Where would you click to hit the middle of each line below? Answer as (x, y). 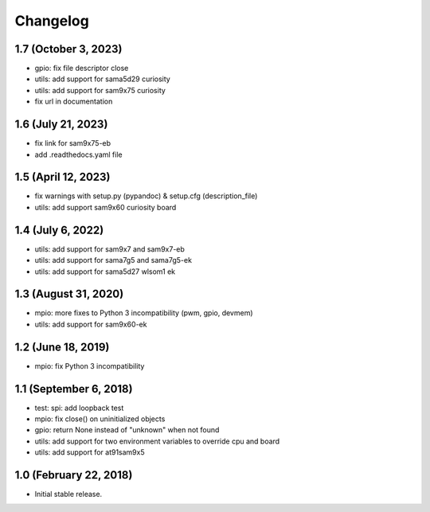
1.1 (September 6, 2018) (74, 389)
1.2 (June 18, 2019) (62, 347)
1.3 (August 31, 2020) (69, 294)
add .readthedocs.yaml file (78, 154)
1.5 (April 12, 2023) (63, 177)
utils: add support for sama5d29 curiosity (102, 79)
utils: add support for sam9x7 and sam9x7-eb (109, 249)
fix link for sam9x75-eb (73, 143)
